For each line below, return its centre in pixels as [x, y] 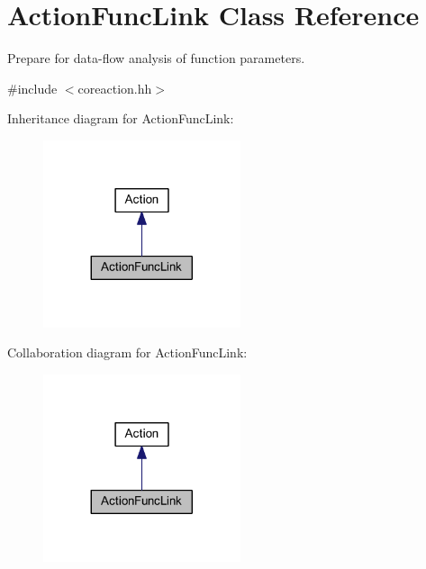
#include [32, 88]
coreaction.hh [115, 88]
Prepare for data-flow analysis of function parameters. [156, 58]
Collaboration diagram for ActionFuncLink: [127, 352]
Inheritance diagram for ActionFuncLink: [121, 118]
